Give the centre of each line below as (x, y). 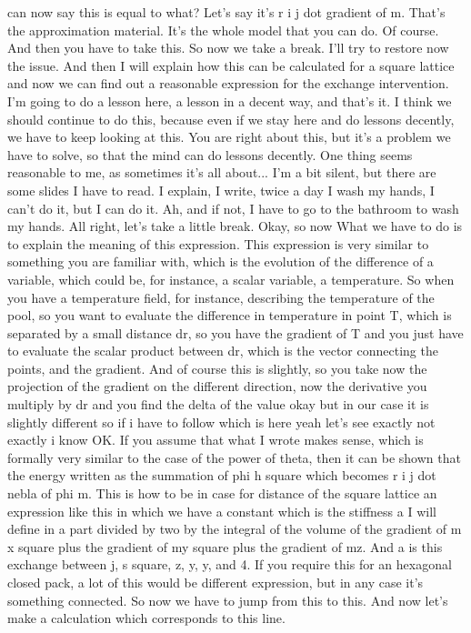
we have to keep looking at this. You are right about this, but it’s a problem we (229, 137)
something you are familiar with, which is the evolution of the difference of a (220, 261)
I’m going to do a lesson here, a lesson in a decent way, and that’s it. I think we (230, 100)
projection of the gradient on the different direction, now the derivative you (217, 386)
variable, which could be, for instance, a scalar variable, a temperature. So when (231, 279)
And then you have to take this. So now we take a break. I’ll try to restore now (228, 48)
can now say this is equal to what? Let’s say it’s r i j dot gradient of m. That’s (226, 12)
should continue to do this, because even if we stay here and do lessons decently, (231, 119)
